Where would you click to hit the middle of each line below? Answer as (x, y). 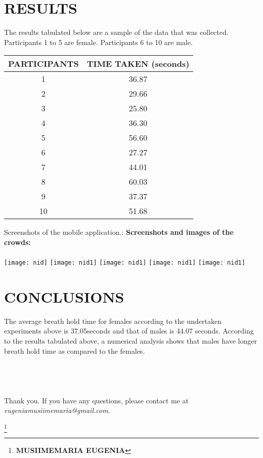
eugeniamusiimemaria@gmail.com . (57, 410)
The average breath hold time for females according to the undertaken (113, 321)
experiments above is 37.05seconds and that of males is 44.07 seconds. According (129, 331)
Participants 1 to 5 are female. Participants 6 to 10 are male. (98, 42)
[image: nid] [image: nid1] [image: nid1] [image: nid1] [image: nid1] (125, 263)
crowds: (17, 242)
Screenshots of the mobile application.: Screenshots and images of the (119, 232)
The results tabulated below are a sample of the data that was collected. (116, 32)
